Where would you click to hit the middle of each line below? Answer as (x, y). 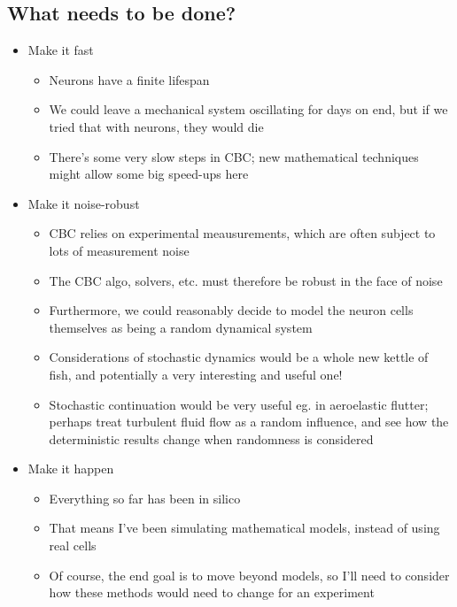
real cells (73, 546)
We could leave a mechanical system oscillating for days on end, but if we (248, 109)
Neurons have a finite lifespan (129, 79)
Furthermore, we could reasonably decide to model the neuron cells (231, 310)
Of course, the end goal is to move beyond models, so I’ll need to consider (249, 575)
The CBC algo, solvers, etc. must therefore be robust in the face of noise (246, 280)
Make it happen (71, 469)
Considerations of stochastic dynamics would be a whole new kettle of (239, 357)
